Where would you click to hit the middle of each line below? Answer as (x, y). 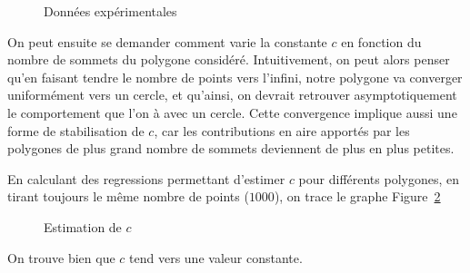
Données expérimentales (110, 11)
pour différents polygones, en (379, 178)
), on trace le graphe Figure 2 (357, 196)
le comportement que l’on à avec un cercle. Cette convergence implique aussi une (232, 112)
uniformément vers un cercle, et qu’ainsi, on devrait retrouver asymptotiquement (232, 95)
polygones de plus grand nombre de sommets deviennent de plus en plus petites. (231, 148)
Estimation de (83, 226)
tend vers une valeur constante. (216, 257)
